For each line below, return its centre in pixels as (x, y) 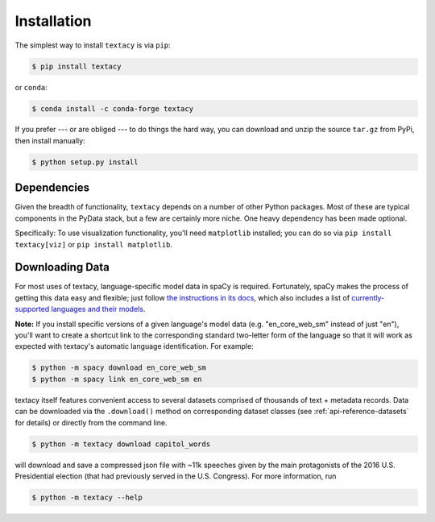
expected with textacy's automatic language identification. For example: (134, 346)
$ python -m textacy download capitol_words (121, 444)
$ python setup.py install (85, 162)
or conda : (31, 87)
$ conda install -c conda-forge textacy (112, 108)
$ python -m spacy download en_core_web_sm (119, 368)
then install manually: (50, 140)
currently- (368, 297)
